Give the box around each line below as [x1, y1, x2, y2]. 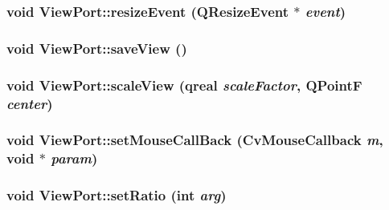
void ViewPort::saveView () [6, 38, 187, 58]
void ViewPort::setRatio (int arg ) [6, 185, 227, 205]
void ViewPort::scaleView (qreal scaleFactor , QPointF [6, 75, 362, 95]
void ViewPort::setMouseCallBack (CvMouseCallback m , [6, 130, 383, 150]
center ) [6, 93, 53, 113]
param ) [51, 148, 98, 168]
